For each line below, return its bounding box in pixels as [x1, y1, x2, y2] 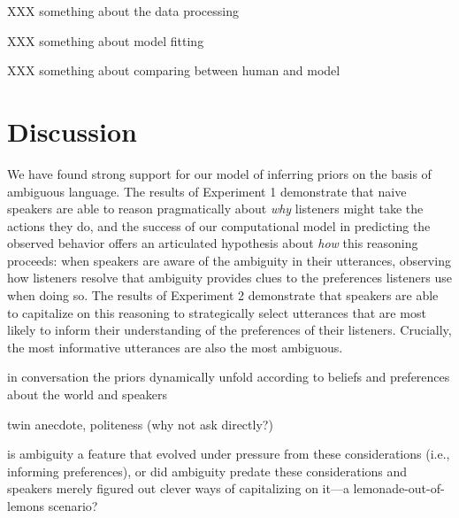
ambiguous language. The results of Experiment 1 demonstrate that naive [7, 182, 407, 200]
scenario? [48, 497, 98, 514]
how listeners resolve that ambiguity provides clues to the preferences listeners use [7, 268, 452, 287]
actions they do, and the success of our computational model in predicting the [7, 216, 431, 235]
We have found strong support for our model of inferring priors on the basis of [7, 164, 432, 182]
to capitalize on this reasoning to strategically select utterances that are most [7, 303, 426, 321]
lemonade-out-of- [353, 479, 445, 498]
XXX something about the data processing [7, 2, 239, 19]
